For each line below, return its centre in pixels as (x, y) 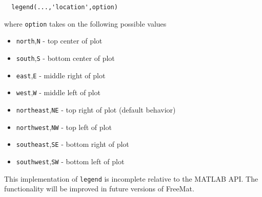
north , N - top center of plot (59, 41)
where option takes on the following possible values (85, 23)
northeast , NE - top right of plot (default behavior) (96, 109)
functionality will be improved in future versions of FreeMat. (99, 189)
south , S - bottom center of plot (65, 58)
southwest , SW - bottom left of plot (70, 161)
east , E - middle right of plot (61, 75)
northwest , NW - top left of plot (64, 127)
